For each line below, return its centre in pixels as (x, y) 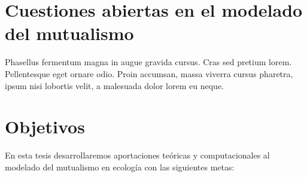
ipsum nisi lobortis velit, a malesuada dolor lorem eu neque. (114, 85)
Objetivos (45, 126)
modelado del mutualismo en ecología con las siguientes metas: (120, 167)
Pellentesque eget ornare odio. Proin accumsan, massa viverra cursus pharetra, (149, 73)
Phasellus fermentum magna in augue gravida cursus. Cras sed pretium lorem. (148, 62)
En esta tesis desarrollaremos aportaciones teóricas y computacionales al (137, 155)
